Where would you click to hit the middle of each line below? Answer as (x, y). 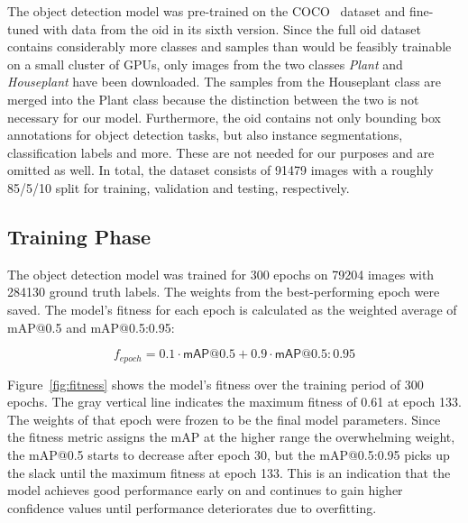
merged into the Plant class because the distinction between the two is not (213, 99)
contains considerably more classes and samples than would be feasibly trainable (229, 46)
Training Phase (79, 236)
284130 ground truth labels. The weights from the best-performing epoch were (224, 292)
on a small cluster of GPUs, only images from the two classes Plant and (205, 64)
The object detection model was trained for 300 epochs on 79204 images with (221, 274)
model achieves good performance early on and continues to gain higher (205, 490)
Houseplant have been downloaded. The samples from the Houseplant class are (225, 82)
